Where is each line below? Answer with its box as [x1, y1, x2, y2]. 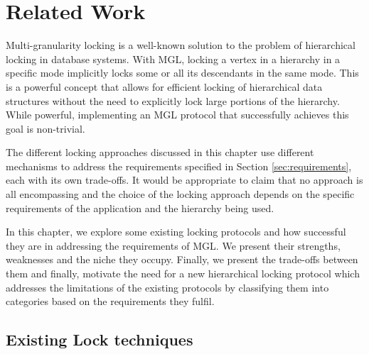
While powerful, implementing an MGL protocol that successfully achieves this [6, 107, 349, 122]
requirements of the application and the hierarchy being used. [6, 200, 274, 215]
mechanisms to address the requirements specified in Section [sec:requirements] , [6, 158, 352, 173]
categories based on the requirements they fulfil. [6, 294, 215, 309]
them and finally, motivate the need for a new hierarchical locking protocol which [6, 266, 360, 281]
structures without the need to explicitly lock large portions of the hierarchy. [6, 93, 340, 108]
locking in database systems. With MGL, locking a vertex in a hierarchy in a [6, 51, 341, 66]
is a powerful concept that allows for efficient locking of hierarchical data [6, 79, 323, 94]
